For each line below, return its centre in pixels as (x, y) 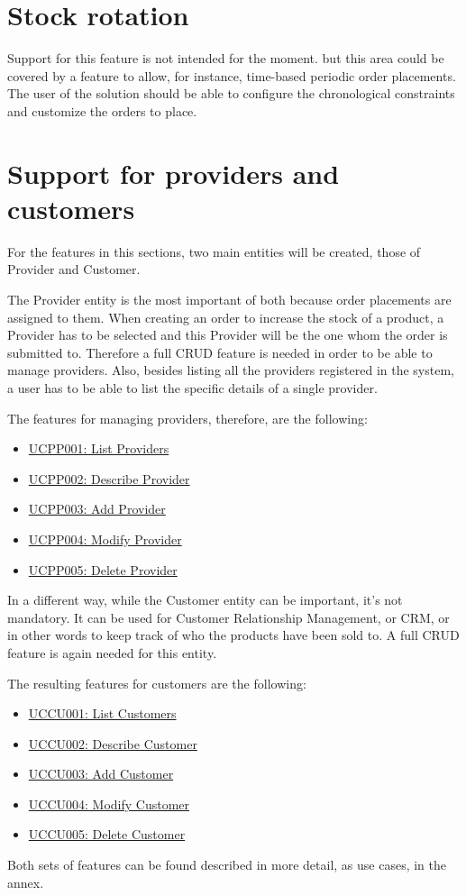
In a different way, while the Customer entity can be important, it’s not (205, 600)
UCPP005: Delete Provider (103, 569)
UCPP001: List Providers (99, 448)
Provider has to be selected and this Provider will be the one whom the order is (228, 335)
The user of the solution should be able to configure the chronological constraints (231, 93)
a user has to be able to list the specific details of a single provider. (192, 387)
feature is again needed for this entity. (112, 652)
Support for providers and (174, 173)
